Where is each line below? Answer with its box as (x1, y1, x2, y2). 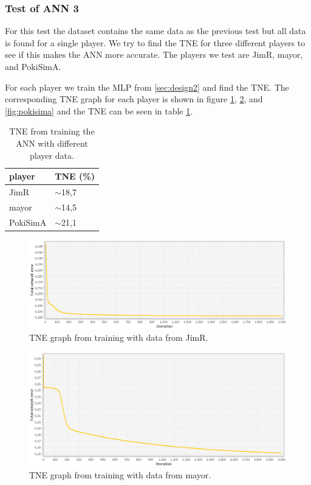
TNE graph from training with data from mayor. (29, 468, 211, 481)
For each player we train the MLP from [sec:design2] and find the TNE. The (5, 80, 289, 93)
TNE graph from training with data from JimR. (29, 331, 208, 344)
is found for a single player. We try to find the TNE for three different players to (5, 36, 306, 49)
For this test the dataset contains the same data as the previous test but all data (5, 24, 306, 37)
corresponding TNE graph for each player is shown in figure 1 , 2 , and (5, 92, 263, 105)
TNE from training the (9, 125, 95, 138)
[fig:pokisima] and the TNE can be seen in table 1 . (5, 104, 193, 117)
